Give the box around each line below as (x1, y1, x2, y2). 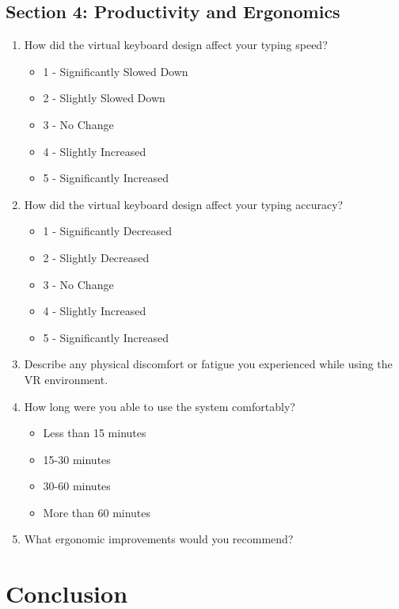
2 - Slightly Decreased (43, 249, 150, 265)
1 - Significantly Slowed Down (43, 63, 188, 79)
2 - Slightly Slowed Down (43, 89, 165, 106)
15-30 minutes (43, 451, 111, 467)
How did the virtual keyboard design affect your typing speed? (24, 36, 328, 53)
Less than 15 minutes (43, 424, 146, 441)
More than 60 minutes (43, 504, 151, 520)
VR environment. (24, 371, 108, 387)
